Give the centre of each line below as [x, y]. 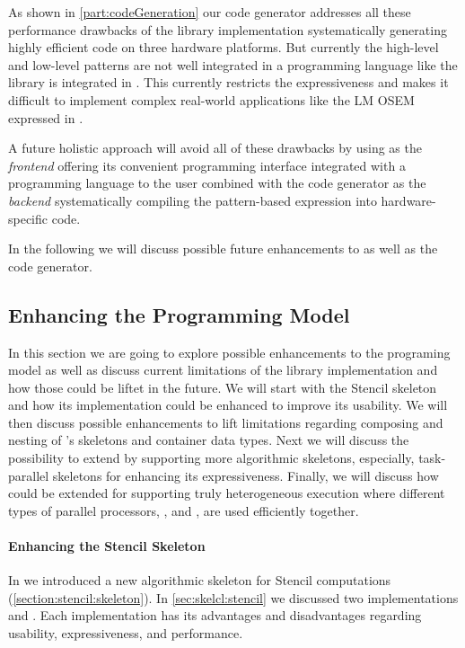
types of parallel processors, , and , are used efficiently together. [184, 510]
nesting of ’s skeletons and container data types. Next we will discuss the [209, 440]
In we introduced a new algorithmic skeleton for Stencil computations [200, 580]
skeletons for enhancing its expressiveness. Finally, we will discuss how [246, 475]
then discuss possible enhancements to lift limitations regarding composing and [226, 422]
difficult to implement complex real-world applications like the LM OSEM [211, 99]
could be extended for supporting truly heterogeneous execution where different [227, 493]
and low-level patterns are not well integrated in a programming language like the [233, 64]
